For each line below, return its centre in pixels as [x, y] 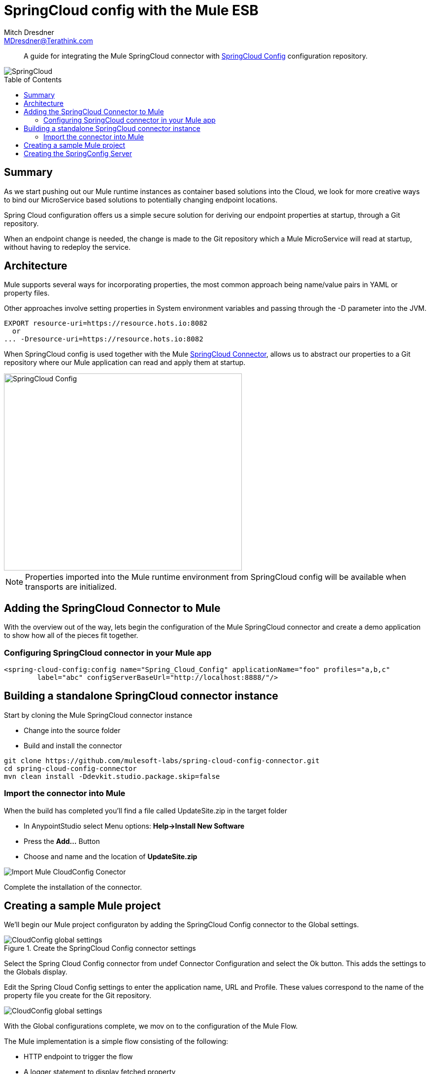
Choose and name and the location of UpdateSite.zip [111, 856]
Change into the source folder [72, 730]
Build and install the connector [73, 745]
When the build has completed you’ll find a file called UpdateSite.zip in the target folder [146, 810]
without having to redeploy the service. [67, 247]
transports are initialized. [71, 587]
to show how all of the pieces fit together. [71, 636]
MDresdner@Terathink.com [49, 40]
